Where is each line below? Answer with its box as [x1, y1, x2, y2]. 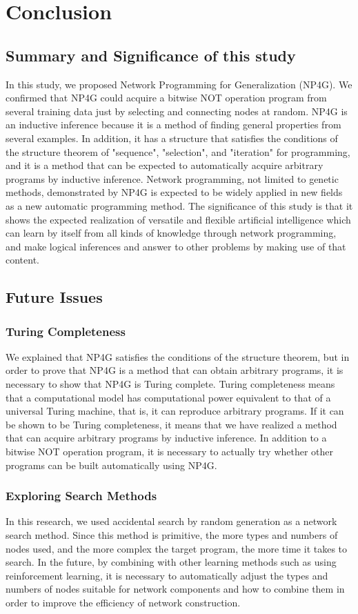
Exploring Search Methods [6, 487, 157, 504]
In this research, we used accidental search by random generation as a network [6, 514, 337, 528]
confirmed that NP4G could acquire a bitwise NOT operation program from [6, 90, 327, 105]
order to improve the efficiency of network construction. [6, 595, 241, 610]
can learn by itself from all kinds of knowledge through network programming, [6, 226, 337, 240]
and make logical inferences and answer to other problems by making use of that [6, 239, 346, 253]
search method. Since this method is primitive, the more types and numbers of [6, 528, 338, 542]
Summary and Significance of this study [6, 44, 296, 66]
